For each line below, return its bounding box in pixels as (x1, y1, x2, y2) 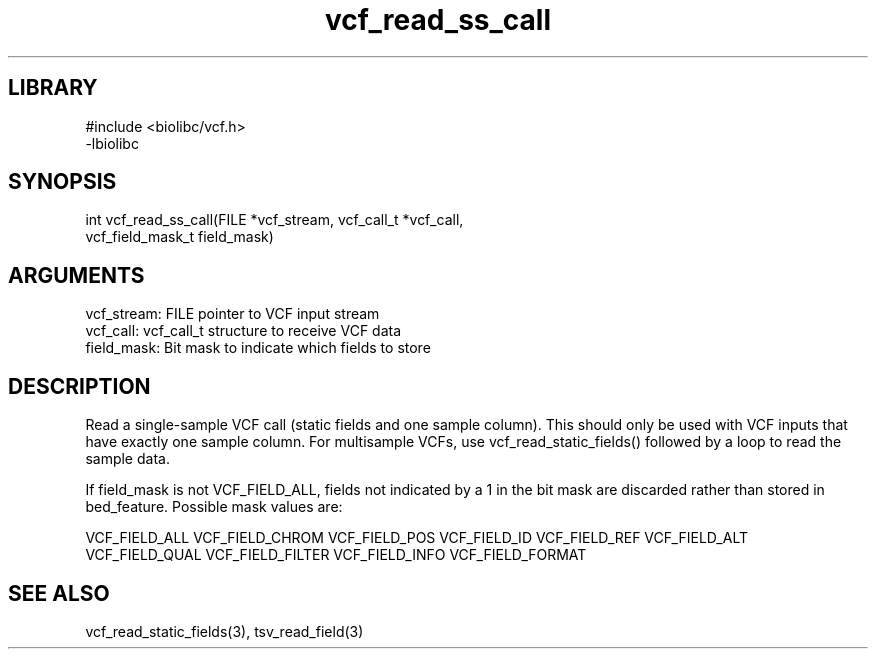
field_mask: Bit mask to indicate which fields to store (85, 339, 431, 357)
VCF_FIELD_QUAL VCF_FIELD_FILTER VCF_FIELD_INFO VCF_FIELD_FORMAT (85, 546, 587, 564)
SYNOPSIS (8, 169, 117, 195)
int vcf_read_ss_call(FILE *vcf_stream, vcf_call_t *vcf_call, (85, 211, 464, 229)
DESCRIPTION (8, 373, 151, 399)
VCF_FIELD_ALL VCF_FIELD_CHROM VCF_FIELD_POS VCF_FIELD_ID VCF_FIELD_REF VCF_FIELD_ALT (85, 529, 748, 547)
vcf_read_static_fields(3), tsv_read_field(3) (85, 622, 364, 640)
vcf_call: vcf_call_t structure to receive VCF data (85, 322, 402, 340)
